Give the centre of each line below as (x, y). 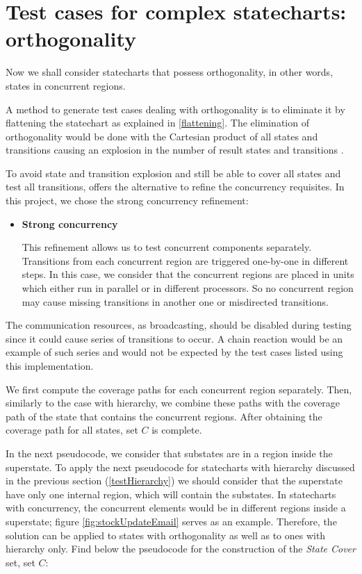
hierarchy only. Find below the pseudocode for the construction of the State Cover (181, 549)
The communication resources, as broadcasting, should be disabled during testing (179, 325)
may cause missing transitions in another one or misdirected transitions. (175, 301)
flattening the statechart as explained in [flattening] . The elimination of (157, 123)
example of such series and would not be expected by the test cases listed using (174, 352)
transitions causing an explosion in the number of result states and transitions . (175, 150)
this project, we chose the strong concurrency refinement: (127, 200)
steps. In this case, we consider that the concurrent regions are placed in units (188, 274)
